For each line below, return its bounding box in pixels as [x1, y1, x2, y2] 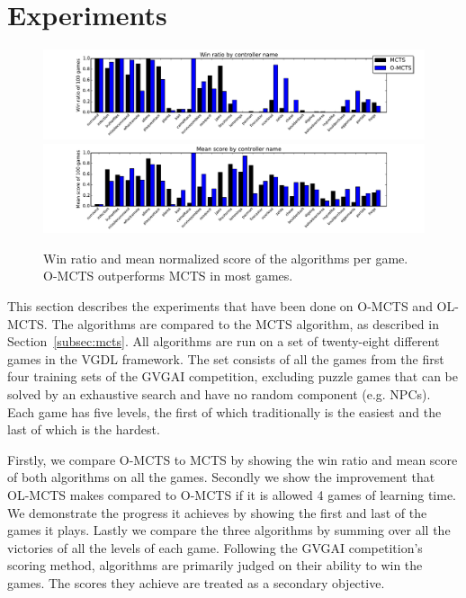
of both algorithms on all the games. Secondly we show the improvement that [7, 468, 435, 486]
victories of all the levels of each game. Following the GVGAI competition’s [7, 538, 423, 557]
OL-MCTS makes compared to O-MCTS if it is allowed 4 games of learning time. [7, 486, 456, 504]
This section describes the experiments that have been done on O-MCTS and [7, 297, 433, 316]
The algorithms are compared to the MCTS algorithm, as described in [51, 314, 439, 333]
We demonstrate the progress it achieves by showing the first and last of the [7, 503, 427, 522]
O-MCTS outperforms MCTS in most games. [43, 266, 293, 285]
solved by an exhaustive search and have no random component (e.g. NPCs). [7, 385, 431, 404]
